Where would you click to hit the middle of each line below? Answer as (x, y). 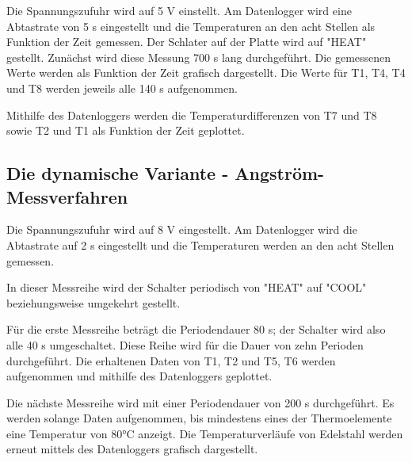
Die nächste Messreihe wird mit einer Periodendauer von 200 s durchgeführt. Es (200, 402)
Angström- (280, 173)
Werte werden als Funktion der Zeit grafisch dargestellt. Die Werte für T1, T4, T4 (206, 73)
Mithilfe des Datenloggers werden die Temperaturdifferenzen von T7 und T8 (192, 115)
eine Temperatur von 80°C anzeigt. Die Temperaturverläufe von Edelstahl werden (205, 433)
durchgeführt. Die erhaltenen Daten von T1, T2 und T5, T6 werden (171, 360)
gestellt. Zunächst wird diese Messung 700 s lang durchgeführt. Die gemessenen (199, 57)
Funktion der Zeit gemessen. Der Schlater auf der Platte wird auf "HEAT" (187, 42)
